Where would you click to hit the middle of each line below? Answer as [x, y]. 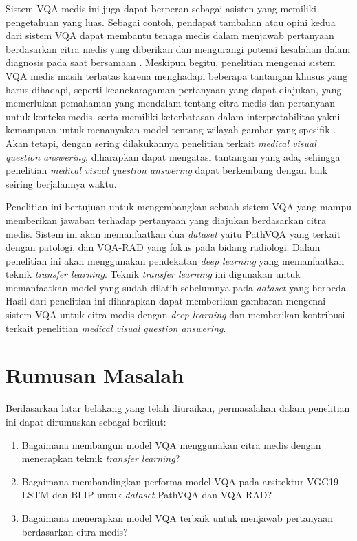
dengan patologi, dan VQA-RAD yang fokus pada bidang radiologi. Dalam [163, 247]
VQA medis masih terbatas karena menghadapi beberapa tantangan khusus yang [177, 75]
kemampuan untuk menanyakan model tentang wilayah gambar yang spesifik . [171, 130]
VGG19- [324, 481]
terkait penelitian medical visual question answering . [116, 328]
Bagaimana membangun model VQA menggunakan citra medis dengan [171, 444]
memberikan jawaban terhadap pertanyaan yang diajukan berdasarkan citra [166, 220]
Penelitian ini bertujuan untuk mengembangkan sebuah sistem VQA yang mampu [178, 207]
